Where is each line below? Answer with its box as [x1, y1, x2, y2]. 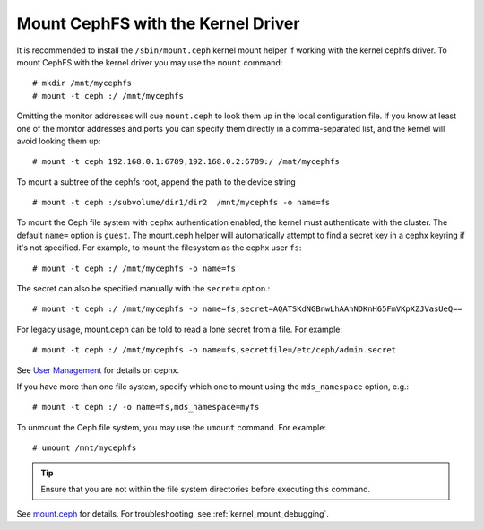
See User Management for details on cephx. [16, 364, 180, 376]
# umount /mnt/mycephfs [32, 443, 137, 453]
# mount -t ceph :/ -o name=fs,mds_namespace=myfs [32, 402, 260, 413]
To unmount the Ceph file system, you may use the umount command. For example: [16, 421, 327, 432]
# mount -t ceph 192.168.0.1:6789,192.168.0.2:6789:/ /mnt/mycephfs [32, 157, 340, 167]
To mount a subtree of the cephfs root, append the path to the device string [16, 176, 296, 187]
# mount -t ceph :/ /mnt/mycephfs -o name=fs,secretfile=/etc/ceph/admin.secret [32, 345, 397, 355]
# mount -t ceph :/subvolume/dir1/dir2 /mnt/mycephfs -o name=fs [32, 197, 331, 208]
